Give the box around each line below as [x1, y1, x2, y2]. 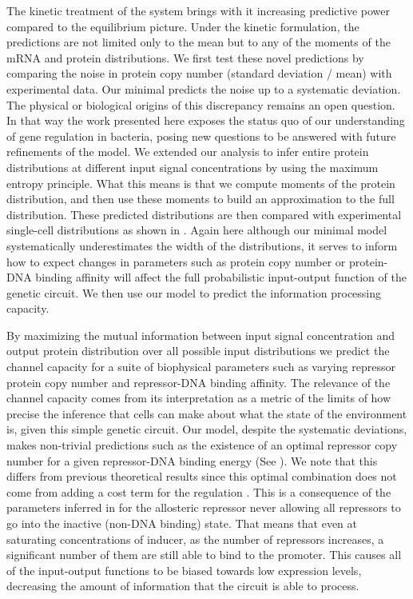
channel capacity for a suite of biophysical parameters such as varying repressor [6, 358, 395, 375]
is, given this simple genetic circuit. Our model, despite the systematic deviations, [6, 421, 407, 437]
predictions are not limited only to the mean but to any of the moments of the [6, 34, 391, 50]
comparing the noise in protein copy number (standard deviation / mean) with [6, 65, 392, 82]
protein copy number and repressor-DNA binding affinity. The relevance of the [6, 373, 391, 390]
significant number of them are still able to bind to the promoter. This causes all [6, 546, 402, 563]
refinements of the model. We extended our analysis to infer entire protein [6, 143, 369, 160]
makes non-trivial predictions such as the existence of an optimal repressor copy [6, 437, 398, 453]
